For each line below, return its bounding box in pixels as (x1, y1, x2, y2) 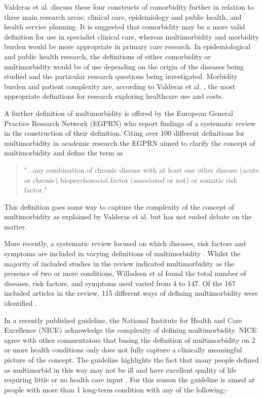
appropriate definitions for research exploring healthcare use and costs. (4, 91, 223, 101)
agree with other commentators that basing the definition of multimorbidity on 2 (4, 334, 255, 345)
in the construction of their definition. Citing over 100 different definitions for (4, 128, 245, 138)
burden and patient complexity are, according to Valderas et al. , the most (4, 81, 236, 91)
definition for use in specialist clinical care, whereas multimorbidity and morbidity (4, 31, 259, 42)
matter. (4, 221, 27, 231)
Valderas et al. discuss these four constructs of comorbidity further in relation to (4, 2, 254, 12)
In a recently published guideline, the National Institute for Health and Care (4, 314, 242, 325)
